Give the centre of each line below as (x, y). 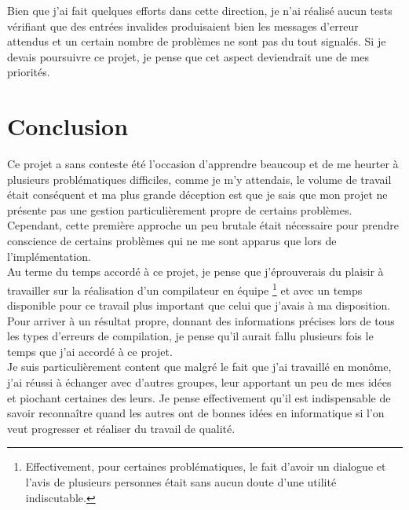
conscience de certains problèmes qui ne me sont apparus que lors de (172, 241)
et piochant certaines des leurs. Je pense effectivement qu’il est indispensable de (199, 397)
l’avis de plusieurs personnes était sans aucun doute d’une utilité (181, 482)
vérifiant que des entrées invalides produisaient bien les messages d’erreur (183, 26)
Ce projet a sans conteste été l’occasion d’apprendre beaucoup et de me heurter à (203, 164)
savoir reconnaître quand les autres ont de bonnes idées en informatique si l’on (196, 413)
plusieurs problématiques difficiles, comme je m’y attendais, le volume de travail (199, 179)
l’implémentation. (49, 256)
